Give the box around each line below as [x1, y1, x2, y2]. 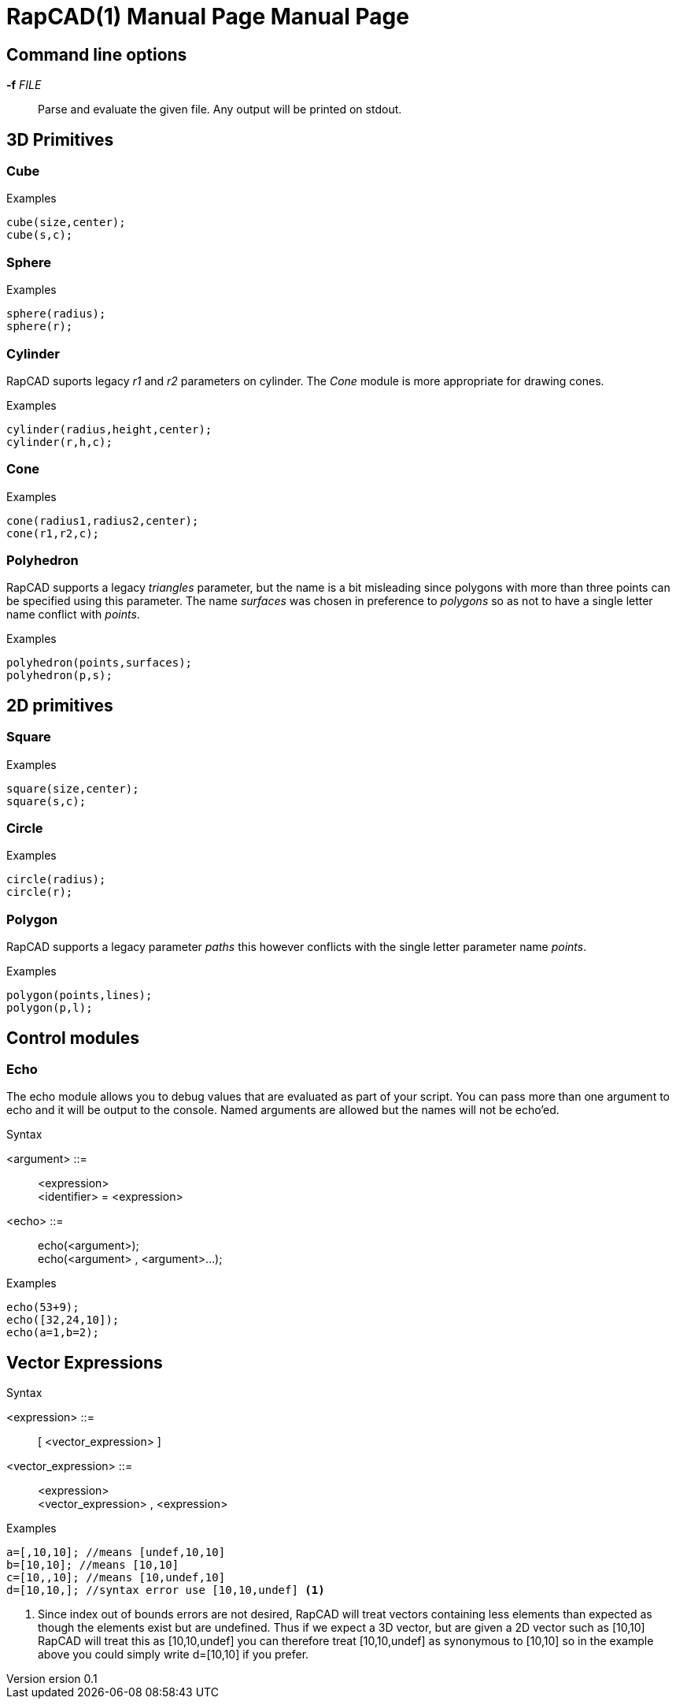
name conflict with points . [6, 607, 140, 622]
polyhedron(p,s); [6, 669, 113, 682]
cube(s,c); [6, 228, 73, 242]
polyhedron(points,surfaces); [6, 656, 193, 670]
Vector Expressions [6, 1352, 163, 1373]
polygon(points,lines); [6, 989, 153, 1002]
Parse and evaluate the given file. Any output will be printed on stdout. [38, 102, 402, 117]
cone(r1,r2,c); [6, 526, 100, 540]
